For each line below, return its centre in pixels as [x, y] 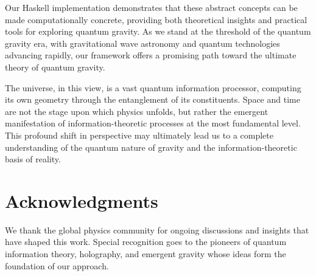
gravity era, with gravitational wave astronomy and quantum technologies [142, 43]
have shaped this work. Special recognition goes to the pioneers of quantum [146, 242]
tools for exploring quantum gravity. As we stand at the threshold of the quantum [158, 31]
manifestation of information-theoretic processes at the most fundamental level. [153, 123]
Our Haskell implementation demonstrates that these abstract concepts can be [151, 7]
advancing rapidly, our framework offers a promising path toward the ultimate [151, 55]
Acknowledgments [82, 200]
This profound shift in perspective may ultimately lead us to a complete [139, 135]
